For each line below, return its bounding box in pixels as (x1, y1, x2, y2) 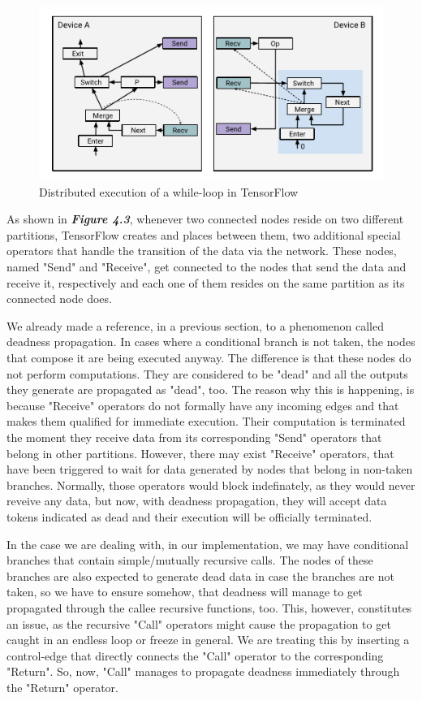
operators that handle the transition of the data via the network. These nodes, (6, 242, 397, 259)
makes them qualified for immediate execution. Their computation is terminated (6, 413, 406, 430)
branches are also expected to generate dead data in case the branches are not (6, 567, 395, 584)
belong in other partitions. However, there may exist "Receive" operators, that (6, 444, 394, 461)
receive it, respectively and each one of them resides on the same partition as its (6, 274, 405, 291)
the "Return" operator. (6, 678, 118, 695)
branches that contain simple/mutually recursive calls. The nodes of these (6, 552, 373, 569)
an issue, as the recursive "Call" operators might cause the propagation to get (6, 615, 391, 632)
